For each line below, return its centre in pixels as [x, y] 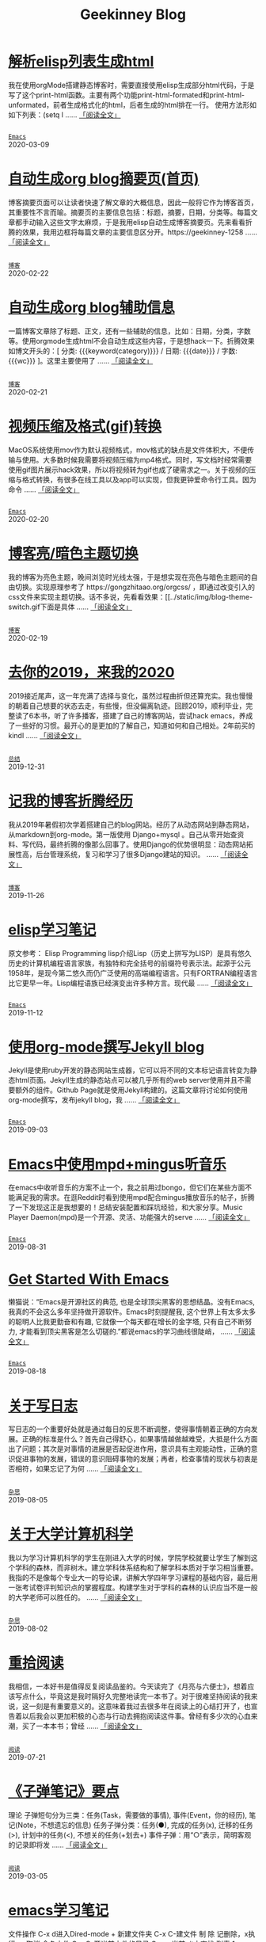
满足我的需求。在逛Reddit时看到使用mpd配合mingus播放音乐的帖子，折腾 [135, 1198]
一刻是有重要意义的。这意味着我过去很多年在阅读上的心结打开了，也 [140, 1706]
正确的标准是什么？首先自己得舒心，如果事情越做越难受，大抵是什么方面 [140, 1439]
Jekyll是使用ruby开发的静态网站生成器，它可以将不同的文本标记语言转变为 [129, 1070]
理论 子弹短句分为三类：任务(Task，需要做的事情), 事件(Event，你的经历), [128, 1815]
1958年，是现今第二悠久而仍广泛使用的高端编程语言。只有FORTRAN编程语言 [133, 973]
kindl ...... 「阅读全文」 [45, 735]
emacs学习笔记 [59, 1911]
